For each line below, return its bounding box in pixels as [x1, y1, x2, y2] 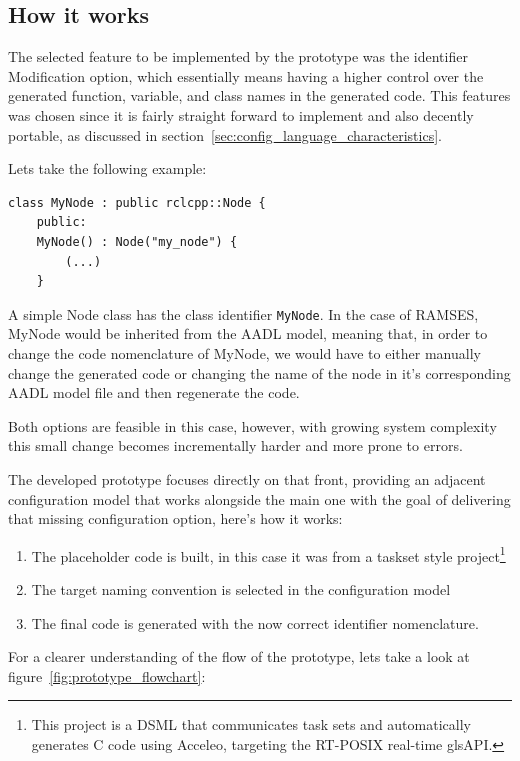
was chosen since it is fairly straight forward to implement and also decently [8, 104, 474, 125]
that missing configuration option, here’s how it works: [8, 508, 343, 529]
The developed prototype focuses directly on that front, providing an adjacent [8, 468, 486, 489]
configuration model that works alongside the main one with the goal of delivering [8, 488, 511, 509]
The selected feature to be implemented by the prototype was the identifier [8, 46, 468, 67]
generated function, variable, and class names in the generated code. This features [8, 85, 511, 106]
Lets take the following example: [8, 158, 207, 179]
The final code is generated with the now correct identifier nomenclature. [31, 612, 479, 633]
